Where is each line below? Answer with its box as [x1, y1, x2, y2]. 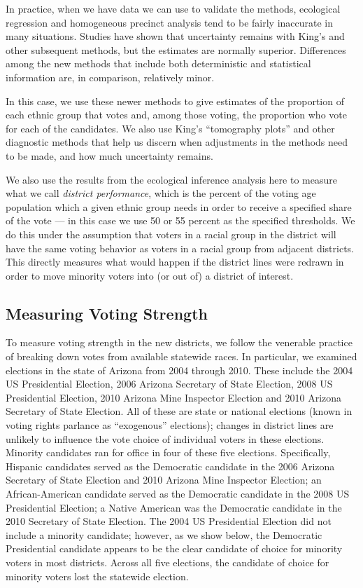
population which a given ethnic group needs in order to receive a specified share [6, 199, 352, 214]
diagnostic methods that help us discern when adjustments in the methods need [6, 135, 348, 149]
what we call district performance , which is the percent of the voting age [6, 186, 316, 200]
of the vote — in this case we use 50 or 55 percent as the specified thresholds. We [6, 213, 355, 228]
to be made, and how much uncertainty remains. [6, 148, 213, 163]
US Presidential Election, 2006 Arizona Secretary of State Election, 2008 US [6, 376, 333, 391]
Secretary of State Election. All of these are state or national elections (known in [6, 404, 353, 418]
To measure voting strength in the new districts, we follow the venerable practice [6, 335, 353, 350]
